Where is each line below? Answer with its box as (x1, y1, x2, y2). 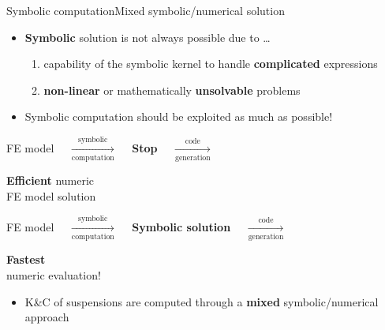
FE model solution (6, 187, 96, 204)
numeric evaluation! (6, 267, 101, 283)
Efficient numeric (6, 172, 95, 189)
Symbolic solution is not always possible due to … (24, 28, 271, 45)
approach (24, 309, 69, 325)
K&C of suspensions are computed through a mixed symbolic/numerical (24, 293, 379, 309)
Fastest (6, 251, 46, 268)
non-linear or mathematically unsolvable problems (43, 81, 301, 98)
